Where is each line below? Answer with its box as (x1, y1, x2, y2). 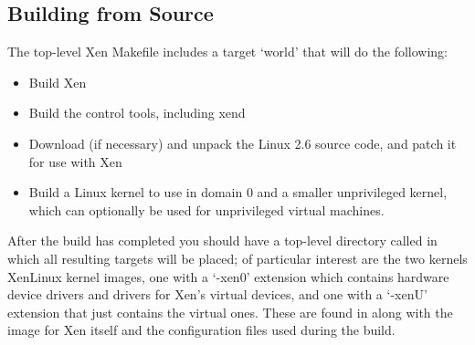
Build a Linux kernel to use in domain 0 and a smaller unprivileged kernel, (28, 183, 448, 202)
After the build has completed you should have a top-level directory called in (7, 231, 438, 250)
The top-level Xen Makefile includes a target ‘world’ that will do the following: (7, 42, 448, 61)
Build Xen (28, 72, 87, 91)
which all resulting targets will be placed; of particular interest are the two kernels (7, 248, 468, 267)
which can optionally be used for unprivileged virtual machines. (28, 200, 385, 219)
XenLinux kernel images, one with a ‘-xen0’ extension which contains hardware (7, 267, 449, 286)
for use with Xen (28, 152, 122, 171)
